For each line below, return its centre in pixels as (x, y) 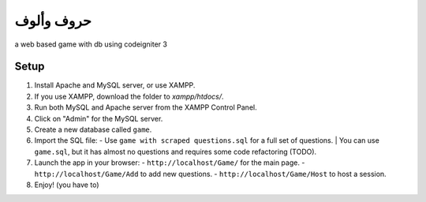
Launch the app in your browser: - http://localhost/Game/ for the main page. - (170, 163)
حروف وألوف (53, 21)
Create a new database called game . (93, 129)
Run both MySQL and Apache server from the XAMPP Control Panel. (146, 107)
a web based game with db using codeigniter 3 (91, 44)
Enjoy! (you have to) (67, 185)
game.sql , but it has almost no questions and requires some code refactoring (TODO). (176, 151)
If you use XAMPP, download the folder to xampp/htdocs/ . (129, 96)
